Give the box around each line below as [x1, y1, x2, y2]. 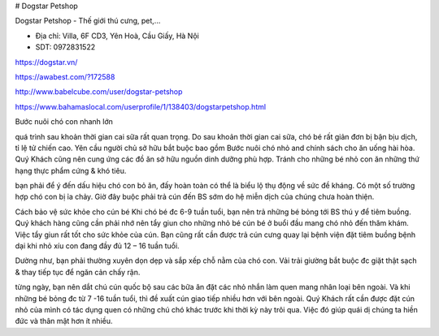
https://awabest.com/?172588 [15, 71, 115, 81]
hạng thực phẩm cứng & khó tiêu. [15, 166, 127, 175]
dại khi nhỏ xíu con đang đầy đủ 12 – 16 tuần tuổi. [15, 241, 180, 251]
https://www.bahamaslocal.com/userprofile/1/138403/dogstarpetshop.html [15, 101, 267, 111]
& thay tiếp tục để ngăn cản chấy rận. [15, 267, 141, 277]
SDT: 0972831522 [35, 42, 96, 52]
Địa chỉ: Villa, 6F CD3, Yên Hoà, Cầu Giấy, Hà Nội [35, 31, 199, 41]
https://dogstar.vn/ [15, 57, 78, 67]
